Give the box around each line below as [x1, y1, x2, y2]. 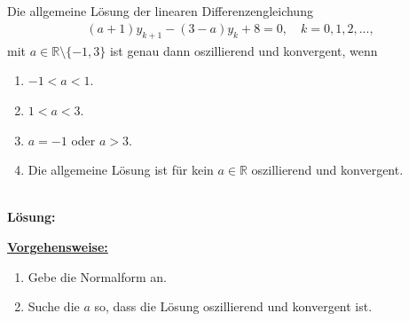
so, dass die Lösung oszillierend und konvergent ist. [94, 297, 373, 316]
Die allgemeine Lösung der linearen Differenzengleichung [7, 2, 313, 20]
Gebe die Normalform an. [28, 267, 167, 286]
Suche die [28, 297, 80, 316]
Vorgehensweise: [7, 237, 108, 255]
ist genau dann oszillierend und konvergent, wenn [109, 41, 378, 59]
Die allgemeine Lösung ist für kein [28, 160, 214, 179]
